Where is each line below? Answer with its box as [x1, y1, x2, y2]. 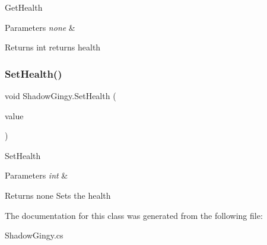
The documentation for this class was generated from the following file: [5, 209, 263, 221]
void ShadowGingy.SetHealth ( [5, 90, 116, 101]
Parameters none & [5, 21, 75, 33]
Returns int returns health [5, 41, 101, 53]
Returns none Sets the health [5, 189, 111, 201]
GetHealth [5, 1, 43, 13]
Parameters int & [5, 169, 68, 182]
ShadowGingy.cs [5, 229, 63, 241]
